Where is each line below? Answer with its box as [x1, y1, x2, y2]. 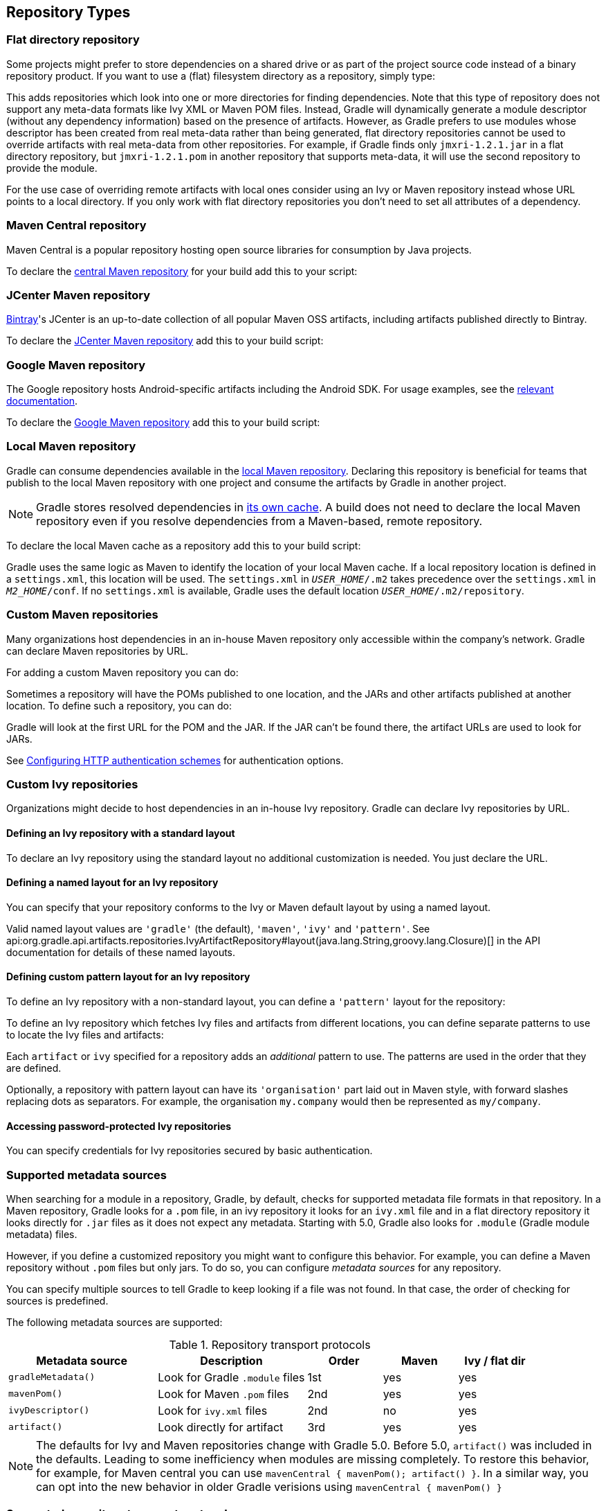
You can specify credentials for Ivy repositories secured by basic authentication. [6, 1145, 373, 1157]
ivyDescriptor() [8, 1405, 90, 1416]
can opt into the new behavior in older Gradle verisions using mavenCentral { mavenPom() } [36, 1479, 502, 1494]
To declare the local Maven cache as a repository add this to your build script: [6, 539, 361, 551]
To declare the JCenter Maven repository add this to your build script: [6, 335, 324, 347]
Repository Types [6, 3, 131, 21]
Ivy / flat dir [464, 1353, 526, 1368]
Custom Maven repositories [6, 608, 158, 622]
